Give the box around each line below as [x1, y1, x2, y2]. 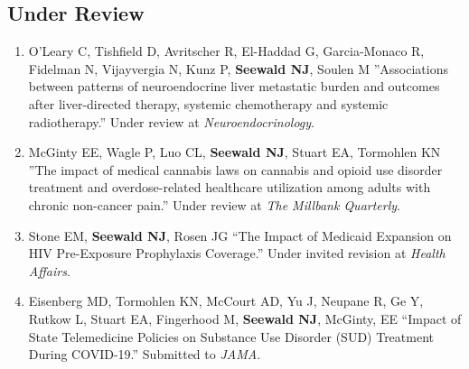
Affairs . [28, 261, 70, 280]
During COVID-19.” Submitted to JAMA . [28, 345, 261, 364]
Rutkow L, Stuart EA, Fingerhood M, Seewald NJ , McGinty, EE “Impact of [28, 309, 462, 327]
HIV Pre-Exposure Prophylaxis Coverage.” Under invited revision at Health [28, 244, 446, 263]
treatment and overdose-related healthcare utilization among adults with [28, 178, 431, 197]
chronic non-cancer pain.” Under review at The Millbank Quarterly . [28, 195, 400, 214]
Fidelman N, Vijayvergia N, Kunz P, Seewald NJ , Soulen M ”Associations [28, 59, 449, 78]
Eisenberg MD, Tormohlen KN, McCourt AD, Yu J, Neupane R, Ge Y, [28, 291, 424, 310]
